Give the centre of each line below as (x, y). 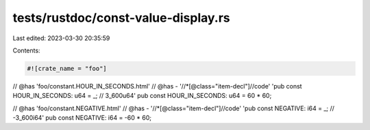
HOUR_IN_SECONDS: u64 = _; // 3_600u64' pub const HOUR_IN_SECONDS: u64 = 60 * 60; (142, 96)
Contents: (26, 50)
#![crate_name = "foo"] (67, 68)
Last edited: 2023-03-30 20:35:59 (61, 38)
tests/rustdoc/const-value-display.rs (121, 18)
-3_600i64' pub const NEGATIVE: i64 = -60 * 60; (82, 118)
